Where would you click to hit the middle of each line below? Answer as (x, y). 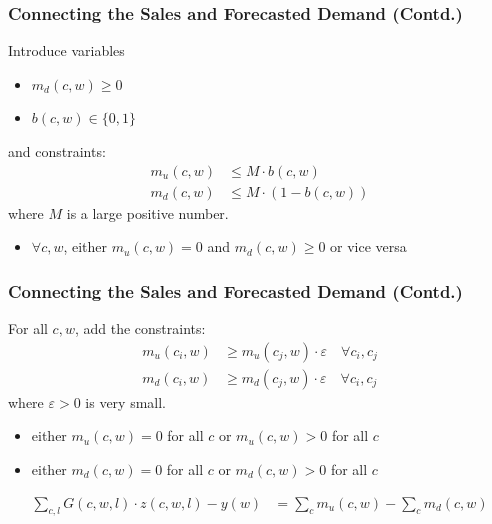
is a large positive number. (147, 212)
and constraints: (57, 151)
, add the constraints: (140, 328)
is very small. (126, 401)
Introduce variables (66, 50)
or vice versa (368, 246)
